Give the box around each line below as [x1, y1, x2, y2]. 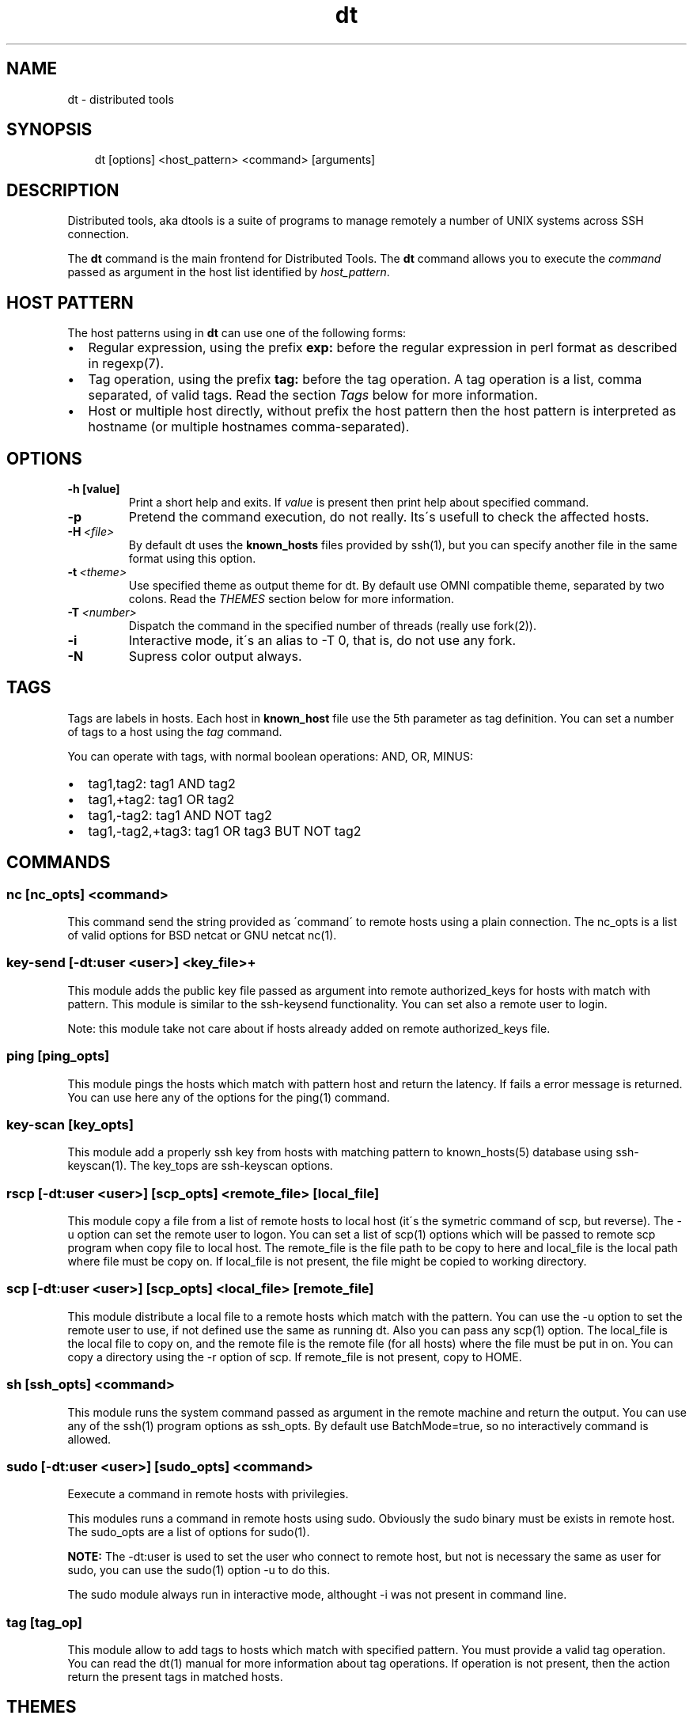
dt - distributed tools [67, 92, 174, 106]
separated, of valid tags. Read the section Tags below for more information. [88, 387, 538, 404]
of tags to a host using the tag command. [67, 724, 282, 738]
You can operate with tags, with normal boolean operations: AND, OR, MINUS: [67, 749, 473, 763]
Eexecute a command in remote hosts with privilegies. [67, 1487, 349, 1501]
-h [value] [67, 481, 120, 495]
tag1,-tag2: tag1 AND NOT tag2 [88, 806, 272, 823]
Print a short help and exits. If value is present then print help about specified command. [128, 495, 589, 509]
